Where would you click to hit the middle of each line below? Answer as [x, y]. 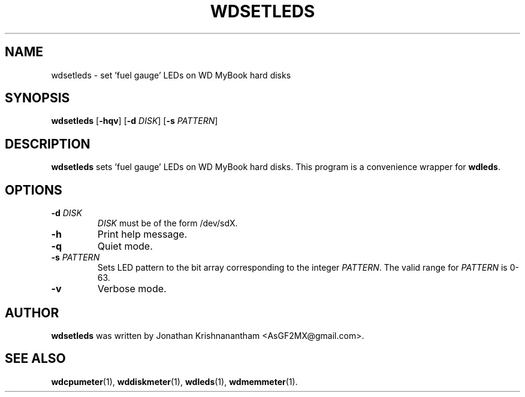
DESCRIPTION [48, 144]
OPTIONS [34, 190]
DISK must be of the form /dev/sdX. [168, 223]
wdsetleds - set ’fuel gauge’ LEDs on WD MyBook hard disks [171, 75]
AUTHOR [32, 313]
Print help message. [142, 234]
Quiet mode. [125, 246]
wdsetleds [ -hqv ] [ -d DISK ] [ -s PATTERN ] [135, 121]
